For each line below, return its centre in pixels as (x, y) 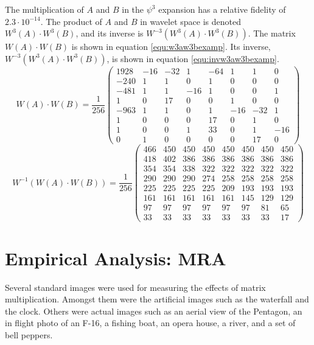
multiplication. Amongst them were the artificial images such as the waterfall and (157, 299)
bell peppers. (29, 334)
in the (133, 9)
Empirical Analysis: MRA (116, 258)
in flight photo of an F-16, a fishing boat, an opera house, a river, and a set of (150, 323)
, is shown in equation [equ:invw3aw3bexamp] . (193, 58)
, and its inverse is (110, 33)
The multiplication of (44, 9)
